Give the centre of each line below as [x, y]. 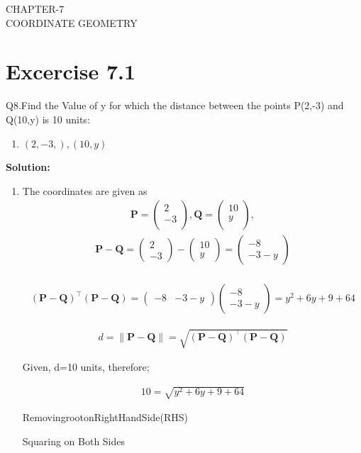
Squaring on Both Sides [74, 441]
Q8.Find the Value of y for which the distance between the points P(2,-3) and [175, 105]
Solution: [28, 167]
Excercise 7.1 [71, 71]
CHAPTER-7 [35, 9]
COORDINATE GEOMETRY [72, 22]
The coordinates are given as [85, 190]
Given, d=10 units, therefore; [86, 366]
